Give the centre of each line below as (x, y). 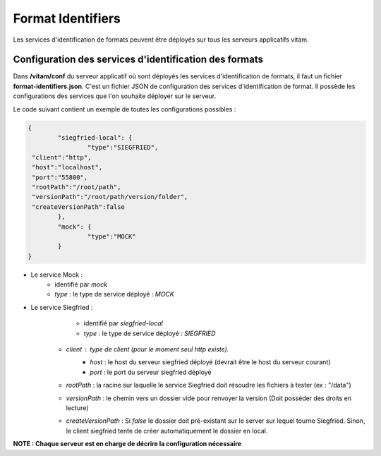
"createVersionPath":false (78, 207)
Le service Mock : (57, 275)
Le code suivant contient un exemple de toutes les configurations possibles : (125, 109)
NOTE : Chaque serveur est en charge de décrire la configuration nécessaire (127, 444)
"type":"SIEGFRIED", (123, 148)
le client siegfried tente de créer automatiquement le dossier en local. (167, 431)
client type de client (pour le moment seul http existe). (147, 349)
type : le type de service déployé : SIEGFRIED (150, 333)
